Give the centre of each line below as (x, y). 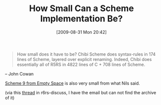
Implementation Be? (81, 19)
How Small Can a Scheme (81, 8)
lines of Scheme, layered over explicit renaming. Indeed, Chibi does (84, 59)
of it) (10, 98)
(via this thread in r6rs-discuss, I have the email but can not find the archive (81, 92)
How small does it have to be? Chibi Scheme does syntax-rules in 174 (86, 54)
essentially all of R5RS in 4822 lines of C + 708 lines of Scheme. (81, 64)
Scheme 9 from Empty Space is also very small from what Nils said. (72, 83)
